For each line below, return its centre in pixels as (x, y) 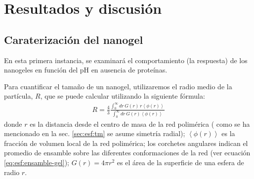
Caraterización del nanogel (74, 39)
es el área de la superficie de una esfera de (180, 162)
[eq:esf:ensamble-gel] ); (37, 162)
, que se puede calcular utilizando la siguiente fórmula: (123, 96)
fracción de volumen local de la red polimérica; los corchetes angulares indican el (126, 143)
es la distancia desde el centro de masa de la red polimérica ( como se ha (140, 124)
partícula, (19, 96)
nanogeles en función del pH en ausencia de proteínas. (86, 70)
